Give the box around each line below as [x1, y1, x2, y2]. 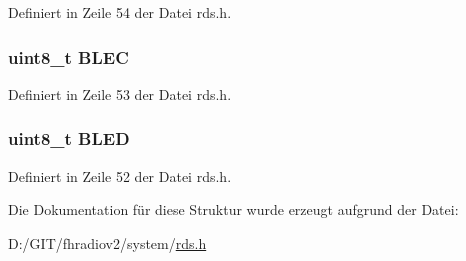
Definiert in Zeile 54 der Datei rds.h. [8, 2, 232, 22]
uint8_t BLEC [8, 44, 129, 69]
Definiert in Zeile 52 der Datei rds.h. [8, 165, 232, 186]
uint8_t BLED [8, 126, 130, 151]
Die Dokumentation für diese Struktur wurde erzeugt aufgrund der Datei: [8, 199, 459, 220]
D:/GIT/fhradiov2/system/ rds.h [8, 232, 207, 253]
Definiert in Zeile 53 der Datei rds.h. [8, 83, 232, 104]
